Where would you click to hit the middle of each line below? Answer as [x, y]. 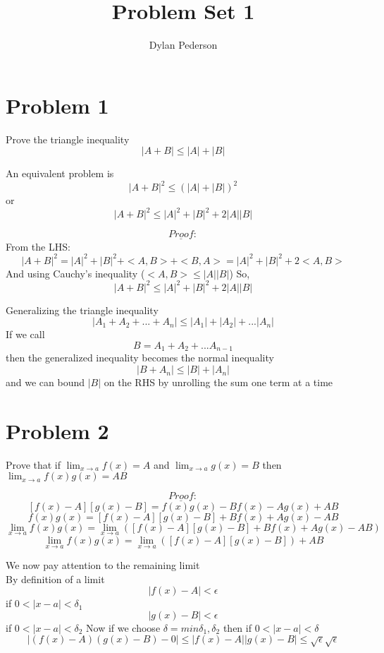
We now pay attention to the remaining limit [103, 565]
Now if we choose [123, 627]
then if [237, 627]
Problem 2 [57, 430]
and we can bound [45, 382]
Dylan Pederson [183, 45]
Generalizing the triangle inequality [82, 310]
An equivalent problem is [60, 173]
